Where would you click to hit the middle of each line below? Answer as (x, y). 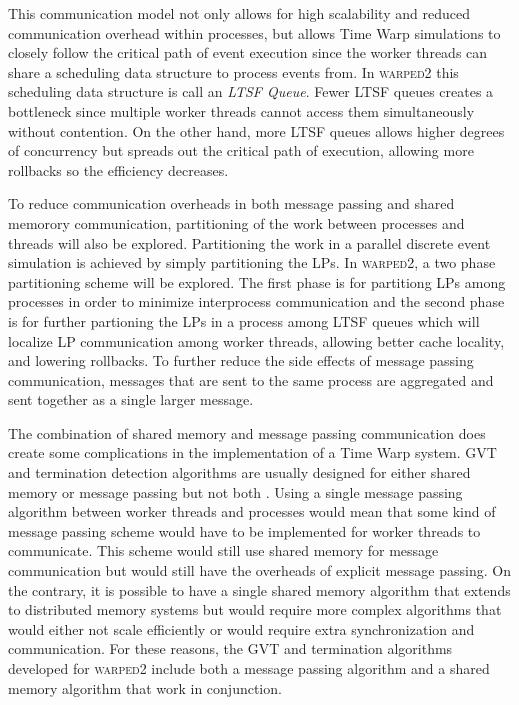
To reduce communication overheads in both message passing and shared (231, 203)
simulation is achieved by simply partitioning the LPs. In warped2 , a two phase (252, 262)
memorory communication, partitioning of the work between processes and (236, 222)
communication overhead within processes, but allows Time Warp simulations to (254, 32)
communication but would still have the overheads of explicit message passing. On (259, 570)
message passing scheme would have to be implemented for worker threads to (244, 530)
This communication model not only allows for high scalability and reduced (239, 13)
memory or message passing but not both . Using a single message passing (235, 491)
